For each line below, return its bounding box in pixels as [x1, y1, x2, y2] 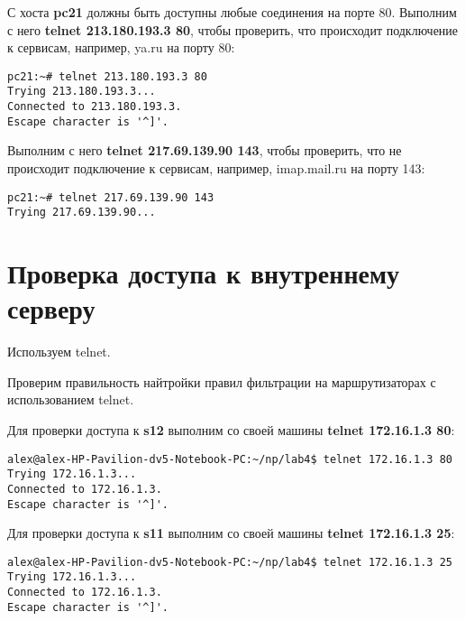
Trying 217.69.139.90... [7, 206, 156, 219]
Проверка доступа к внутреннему [7, 255, 400, 292]
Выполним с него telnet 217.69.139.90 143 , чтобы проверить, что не [7, 141, 402, 160]
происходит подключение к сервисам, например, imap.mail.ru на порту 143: [7, 159, 425, 177]
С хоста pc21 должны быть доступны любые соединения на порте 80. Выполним [7, 3, 457, 21]
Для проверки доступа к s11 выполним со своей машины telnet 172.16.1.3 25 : [7, 524, 455, 542]
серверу [7, 290, 96, 327]
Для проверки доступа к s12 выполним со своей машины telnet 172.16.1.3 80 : [7, 421, 455, 439]
